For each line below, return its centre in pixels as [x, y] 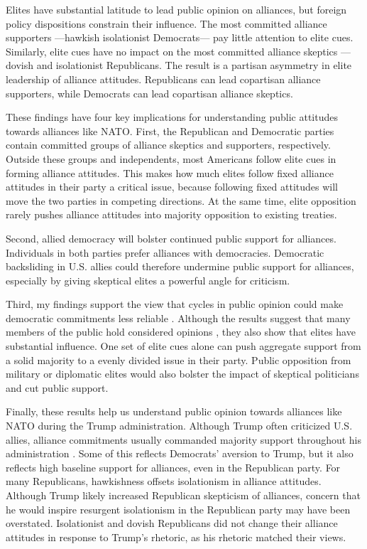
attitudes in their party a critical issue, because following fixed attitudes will [172, 187]
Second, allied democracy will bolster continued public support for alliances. [171, 238]
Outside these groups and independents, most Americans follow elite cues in [171, 158]
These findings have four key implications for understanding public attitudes [172, 117]
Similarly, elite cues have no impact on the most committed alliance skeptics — [179, 51]
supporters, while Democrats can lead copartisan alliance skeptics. [149, 93]
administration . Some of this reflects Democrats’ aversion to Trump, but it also [180, 453]
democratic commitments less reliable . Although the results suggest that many [178, 318]
